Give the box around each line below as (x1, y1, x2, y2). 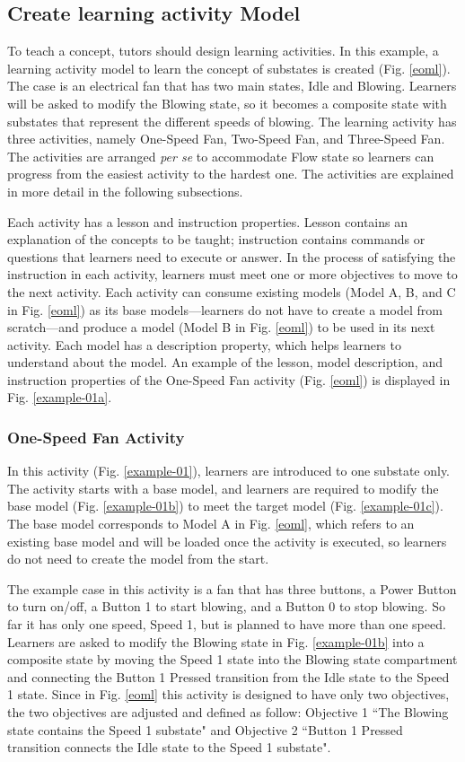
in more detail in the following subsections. (7, 181, 243, 200)
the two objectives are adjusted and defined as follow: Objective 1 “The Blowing (7, 703, 449, 722)
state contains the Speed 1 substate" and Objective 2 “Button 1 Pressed (7, 720, 403, 739)
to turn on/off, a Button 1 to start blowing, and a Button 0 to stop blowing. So (7, 597, 445, 616)
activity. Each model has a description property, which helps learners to (7, 335, 401, 354)
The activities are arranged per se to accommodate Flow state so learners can (7, 146, 434, 165)
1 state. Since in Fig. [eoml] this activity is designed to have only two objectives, (7, 685, 450, 704)
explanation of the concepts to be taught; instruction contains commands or (7, 230, 426, 249)
